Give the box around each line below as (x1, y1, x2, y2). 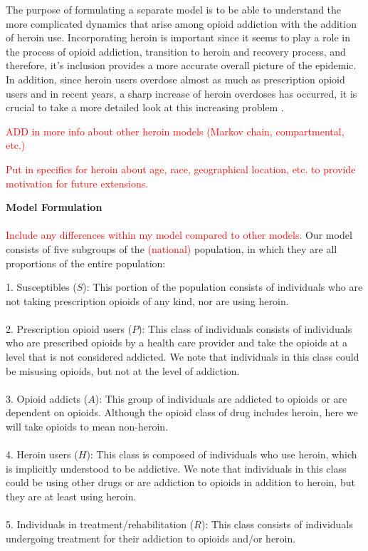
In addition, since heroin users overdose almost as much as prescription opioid (6, 71, 345, 86)
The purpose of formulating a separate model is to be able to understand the (6, 2, 342, 16)
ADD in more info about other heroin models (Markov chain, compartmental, (6, 123, 345, 138)
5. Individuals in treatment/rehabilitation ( (6, 517, 194, 532)
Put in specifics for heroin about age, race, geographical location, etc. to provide (6, 161, 356, 176)
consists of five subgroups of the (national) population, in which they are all (6, 241, 337, 256)
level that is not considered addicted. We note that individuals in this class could (6, 349, 359, 364)
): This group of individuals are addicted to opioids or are (95, 391, 347, 406)
